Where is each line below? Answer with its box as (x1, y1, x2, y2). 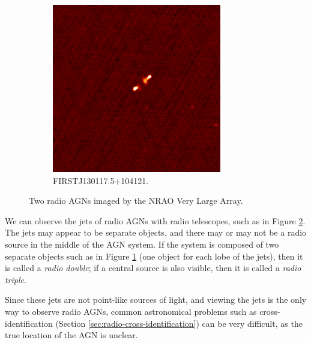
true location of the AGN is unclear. (5, 329, 138, 341)
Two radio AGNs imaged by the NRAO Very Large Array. (29, 194, 243, 207)
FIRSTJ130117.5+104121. (53, 174, 149, 186)
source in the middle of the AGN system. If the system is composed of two (5, 237, 279, 250)
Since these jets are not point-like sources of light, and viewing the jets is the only (5, 293, 307, 306)
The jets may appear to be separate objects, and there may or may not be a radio (5, 226, 307, 239)
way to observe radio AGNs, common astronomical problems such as (5, 305, 257, 317)
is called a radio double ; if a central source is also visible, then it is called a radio (5, 261, 301, 274)
